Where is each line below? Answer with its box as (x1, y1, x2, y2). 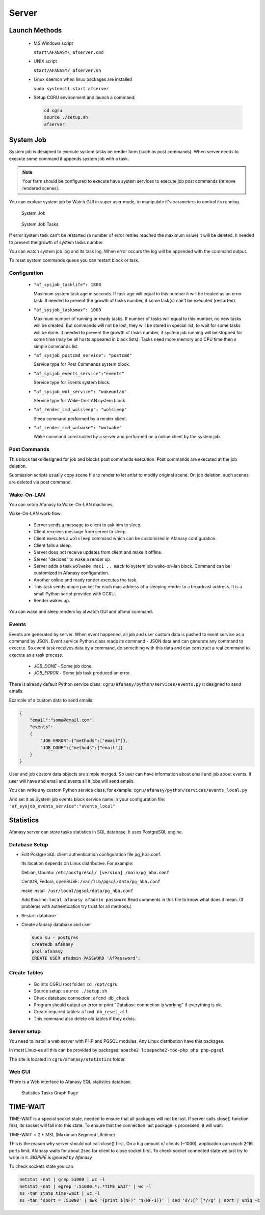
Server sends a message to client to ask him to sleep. (33, 522, 142, 528)
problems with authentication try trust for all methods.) (21, 903, 132, 909)
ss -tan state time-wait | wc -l (19, 1190, 100, 1196)
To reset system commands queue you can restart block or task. (9, 257, 140, 263)
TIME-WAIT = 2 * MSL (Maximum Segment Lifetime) (9, 1131, 115, 1137)
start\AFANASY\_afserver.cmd (33, 49, 104, 55)
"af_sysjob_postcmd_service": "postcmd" (33, 352, 132, 358)
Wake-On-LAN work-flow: (9, 511, 62, 516)
